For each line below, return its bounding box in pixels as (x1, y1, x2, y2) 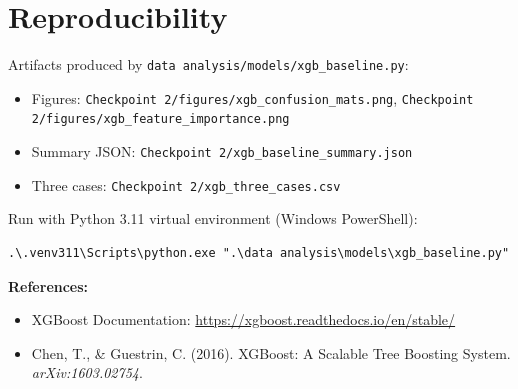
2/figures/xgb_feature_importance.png (31, 112, 290, 127)
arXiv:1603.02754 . (31, 362, 143, 383)
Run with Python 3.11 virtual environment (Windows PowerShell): (8, 208, 418, 229)
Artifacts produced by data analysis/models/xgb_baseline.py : (8, 54, 409, 75)
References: (8, 275, 89, 296)
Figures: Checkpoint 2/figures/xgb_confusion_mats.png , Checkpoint (31, 87, 474, 108)
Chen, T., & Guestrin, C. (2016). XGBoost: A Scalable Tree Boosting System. (31, 342, 511, 363)
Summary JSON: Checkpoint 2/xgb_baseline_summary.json (31, 141, 413, 162)
